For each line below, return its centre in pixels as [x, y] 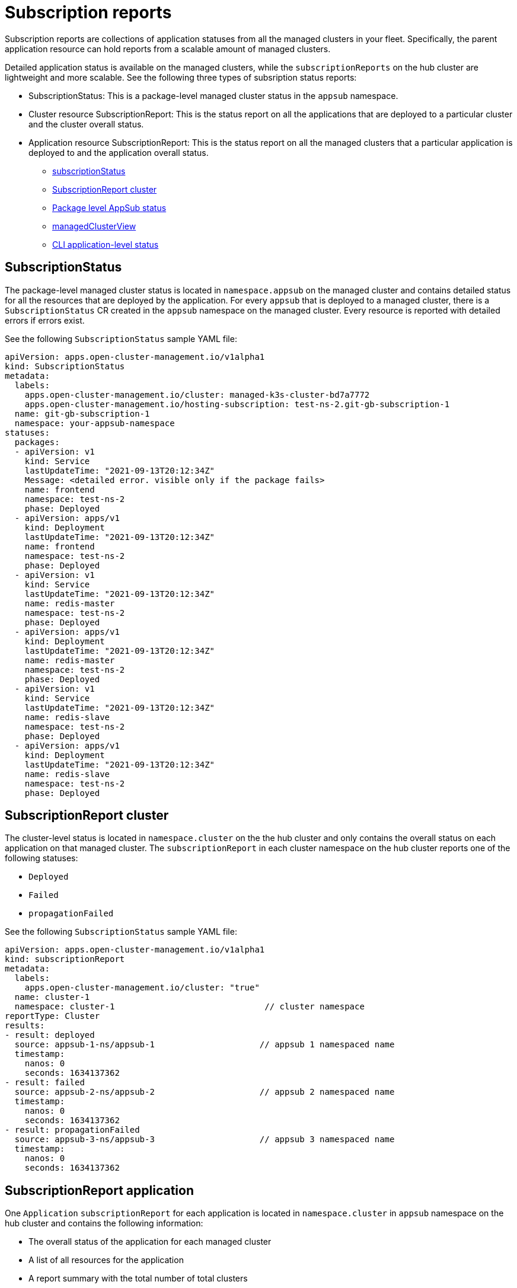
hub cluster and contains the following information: [104, 1223]
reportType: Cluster [52, 1016]
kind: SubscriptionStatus [65, 366]
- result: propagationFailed [72, 1130]
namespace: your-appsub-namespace [95, 423]
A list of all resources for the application [106, 1260]
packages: [37, 442]
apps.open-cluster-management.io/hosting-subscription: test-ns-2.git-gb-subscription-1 [237, 404]
